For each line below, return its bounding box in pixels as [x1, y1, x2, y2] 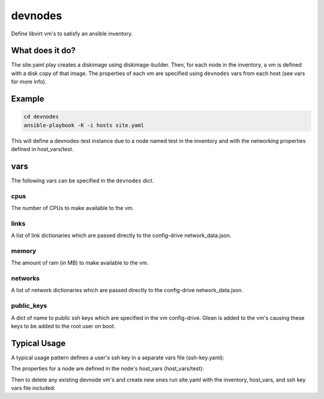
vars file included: [11, 385, 55, 392]
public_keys [11, 302, 47, 310]
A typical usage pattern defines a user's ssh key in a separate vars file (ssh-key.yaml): [11, 354, 224, 361]
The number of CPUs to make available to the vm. [11, 205, 134, 212]
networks [11, 274, 40, 283]
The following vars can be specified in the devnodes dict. [11, 177, 154, 184]
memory [11, 247, 37, 255]
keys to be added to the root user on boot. [11, 323, 116, 329]
